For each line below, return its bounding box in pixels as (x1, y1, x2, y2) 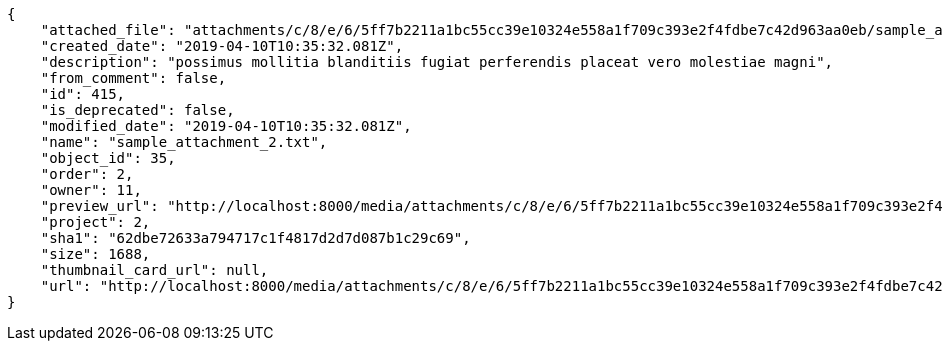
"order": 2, (40, 166, 134, 182)
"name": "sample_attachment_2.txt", (40, 134, 328, 150)
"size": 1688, (40, 246, 151, 262)
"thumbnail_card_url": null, (40, 262, 269, 278)
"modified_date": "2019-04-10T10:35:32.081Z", (40, 118, 412, 134)
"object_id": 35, (40, 150, 176, 166)
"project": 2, (40, 214, 151, 230)
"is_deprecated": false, (40, 102, 235, 118)
